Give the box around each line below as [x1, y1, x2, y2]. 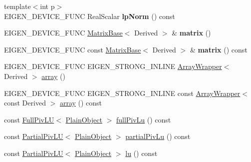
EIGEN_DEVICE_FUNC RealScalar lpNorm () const [4, 10, 175, 21]
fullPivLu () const [116, 114, 171, 124]
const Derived [4, 97, 46, 108]
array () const [59, 97, 102, 108]
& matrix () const [190, 44, 248, 54]
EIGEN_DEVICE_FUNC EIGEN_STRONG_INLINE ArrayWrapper [4, 61, 222, 71]
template [4, 1, 31, 11]
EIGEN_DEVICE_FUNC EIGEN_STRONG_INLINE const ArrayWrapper [4, 87, 241, 98]
